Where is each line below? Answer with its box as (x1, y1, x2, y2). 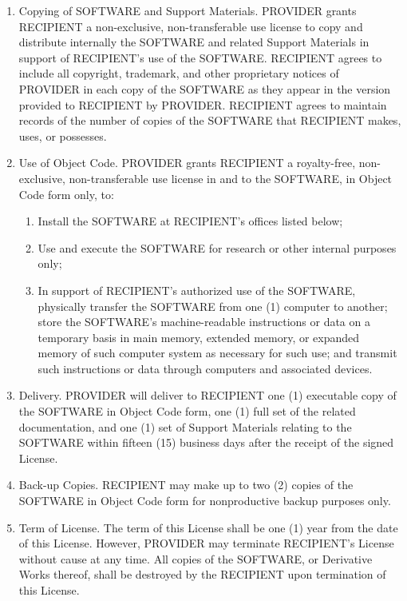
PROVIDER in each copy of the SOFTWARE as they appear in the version (18, 80, 391, 97)
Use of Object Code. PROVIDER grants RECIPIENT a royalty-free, (18, 154, 356, 171)
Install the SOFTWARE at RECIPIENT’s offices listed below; (38, 213, 343, 229)
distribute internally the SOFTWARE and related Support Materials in (18, 34, 369, 50)
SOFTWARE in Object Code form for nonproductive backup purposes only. (18, 492, 391, 509)
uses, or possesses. (18, 127, 107, 144)
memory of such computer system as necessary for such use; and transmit (38, 344, 397, 361)
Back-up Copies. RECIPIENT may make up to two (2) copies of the (18, 476, 354, 493)
